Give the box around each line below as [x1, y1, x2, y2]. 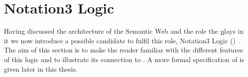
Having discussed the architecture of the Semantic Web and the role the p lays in [4, 26, 244, 36]
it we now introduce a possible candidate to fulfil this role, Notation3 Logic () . [4, 35, 241, 45]
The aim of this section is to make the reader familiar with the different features [4, 45, 243, 55]
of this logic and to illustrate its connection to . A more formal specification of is [4, 54, 244, 64]
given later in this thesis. [4, 64, 78, 74]
